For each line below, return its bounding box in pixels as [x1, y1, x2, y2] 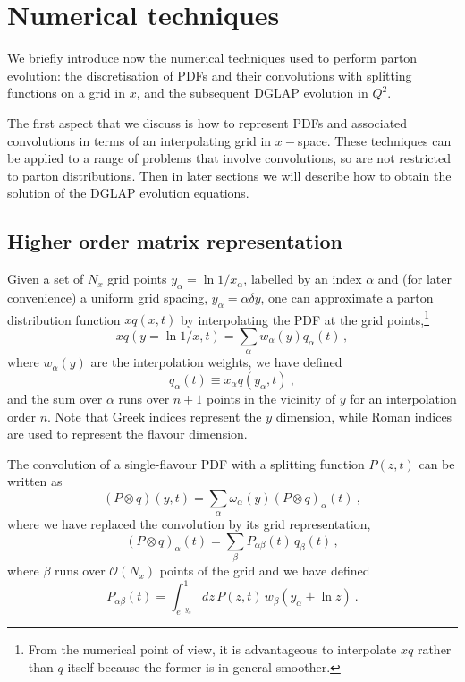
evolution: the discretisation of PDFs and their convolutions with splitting [7, 65, 412, 84]
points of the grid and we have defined [159, 561, 370, 580]
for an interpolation [350, 388, 457, 407]
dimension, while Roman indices [275, 406, 452, 425]
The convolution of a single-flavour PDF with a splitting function [7, 454, 365, 473]
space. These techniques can [297, 131, 452, 149]
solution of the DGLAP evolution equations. [7, 183, 249, 202]
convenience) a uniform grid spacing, [7, 287, 208, 306]
